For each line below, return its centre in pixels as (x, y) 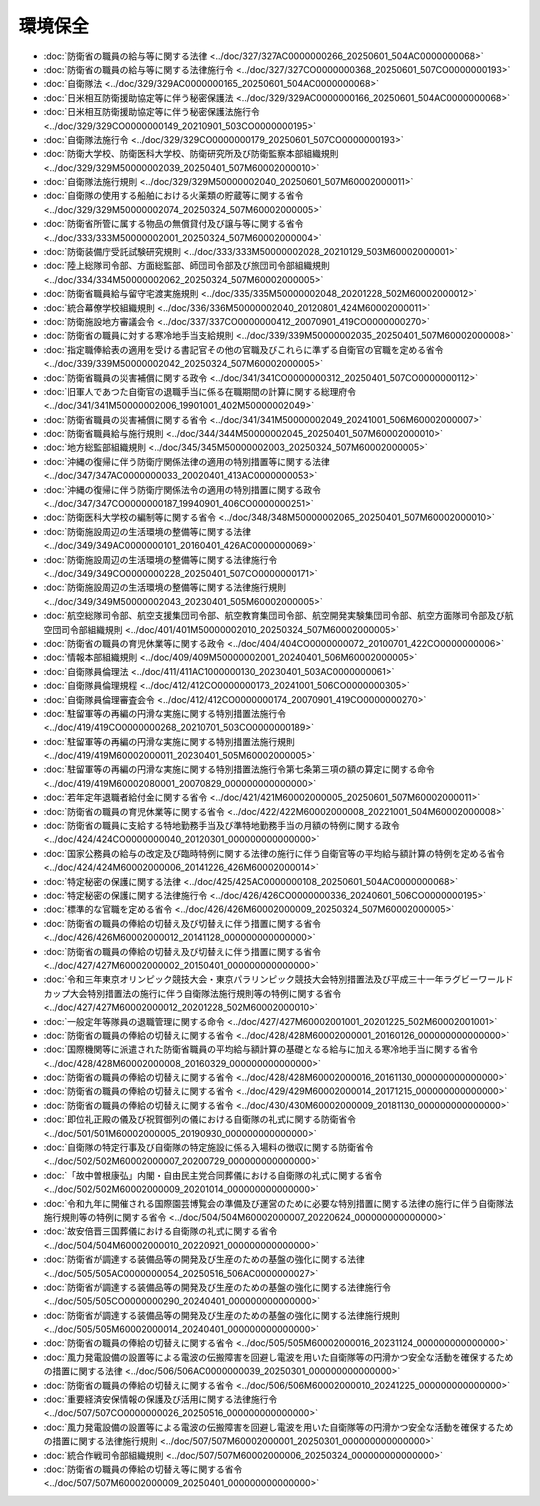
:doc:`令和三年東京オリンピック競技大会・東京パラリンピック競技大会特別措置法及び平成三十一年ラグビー (261, 979)
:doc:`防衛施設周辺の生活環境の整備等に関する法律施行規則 (165, 587)
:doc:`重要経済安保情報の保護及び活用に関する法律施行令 (160, 1399)
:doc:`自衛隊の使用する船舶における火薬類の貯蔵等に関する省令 (173, 196)
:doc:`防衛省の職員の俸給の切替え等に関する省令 (143, 1469)
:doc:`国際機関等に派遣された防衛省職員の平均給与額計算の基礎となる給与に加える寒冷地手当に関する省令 (261, 1049)
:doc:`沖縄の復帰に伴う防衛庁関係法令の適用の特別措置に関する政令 (182, 489)
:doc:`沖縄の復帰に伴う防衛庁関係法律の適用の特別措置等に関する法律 (186, 461)
